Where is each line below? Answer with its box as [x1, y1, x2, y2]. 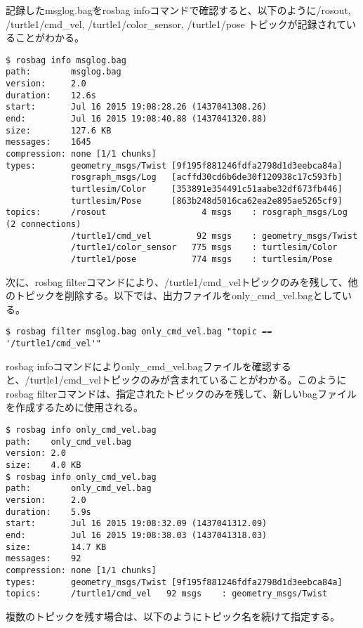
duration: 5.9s [6, 506, 91, 517]
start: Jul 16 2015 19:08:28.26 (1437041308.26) [6, 102, 268, 112]
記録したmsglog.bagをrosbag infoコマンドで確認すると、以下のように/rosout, [6, 3, 351, 17]
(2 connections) [6, 218, 81, 229]
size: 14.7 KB [6, 542, 107, 552]
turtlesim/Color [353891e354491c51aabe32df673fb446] [71, 184, 343, 194]
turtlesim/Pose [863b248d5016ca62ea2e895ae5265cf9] [71, 195, 343, 206]
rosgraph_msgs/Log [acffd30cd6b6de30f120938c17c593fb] [71, 172, 343, 183]
